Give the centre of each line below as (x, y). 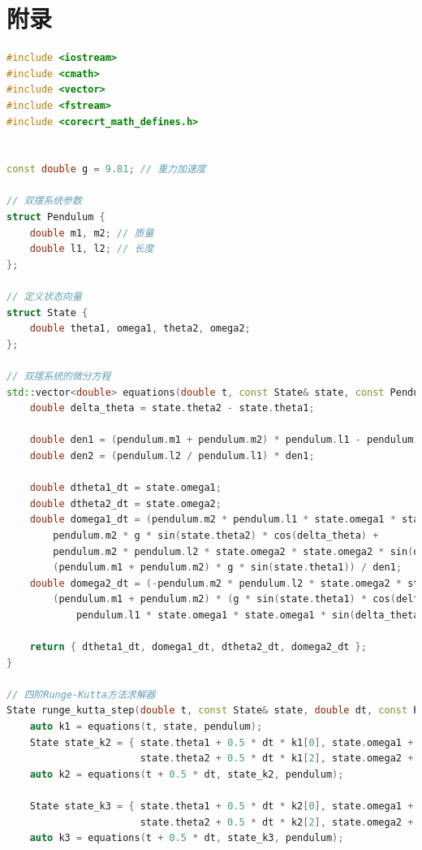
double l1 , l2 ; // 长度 (92, 249)
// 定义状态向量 (44, 297)
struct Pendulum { (56, 217)
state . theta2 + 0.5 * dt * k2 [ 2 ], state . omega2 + (277, 822)
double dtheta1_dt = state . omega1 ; (125, 488)
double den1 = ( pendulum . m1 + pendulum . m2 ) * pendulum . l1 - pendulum (222, 440)
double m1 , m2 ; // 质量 (92, 233)
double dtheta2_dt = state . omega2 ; (125, 503)
